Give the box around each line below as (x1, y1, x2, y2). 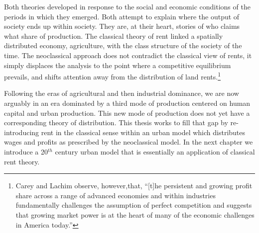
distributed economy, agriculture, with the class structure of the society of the (4, 40, 242, 51)
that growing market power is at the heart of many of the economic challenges (15, 209, 255, 220)
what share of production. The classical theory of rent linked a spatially (4, 30, 223, 41)
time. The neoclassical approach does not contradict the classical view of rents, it (4, 50, 252, 60)
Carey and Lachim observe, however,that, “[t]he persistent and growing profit (15, 180, 253, 191)
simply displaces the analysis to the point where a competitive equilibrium (4, 60, 231, 70)
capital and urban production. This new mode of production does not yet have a (4, 107, 250, 118)
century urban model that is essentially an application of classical (55, 146, 255, 156)
